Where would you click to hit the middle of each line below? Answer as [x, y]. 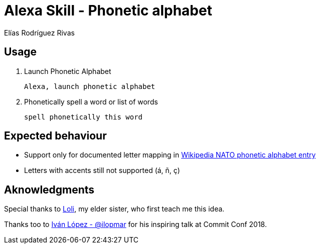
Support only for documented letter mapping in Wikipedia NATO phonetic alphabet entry [170, 155]
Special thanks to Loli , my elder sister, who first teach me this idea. [114, 209]
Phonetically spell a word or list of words [91, 101]
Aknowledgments [49, 189]
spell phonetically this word [84, 117]
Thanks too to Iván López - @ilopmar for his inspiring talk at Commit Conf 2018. [135, 224]
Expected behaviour [55, 136]
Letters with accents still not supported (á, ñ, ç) [102, 170]
